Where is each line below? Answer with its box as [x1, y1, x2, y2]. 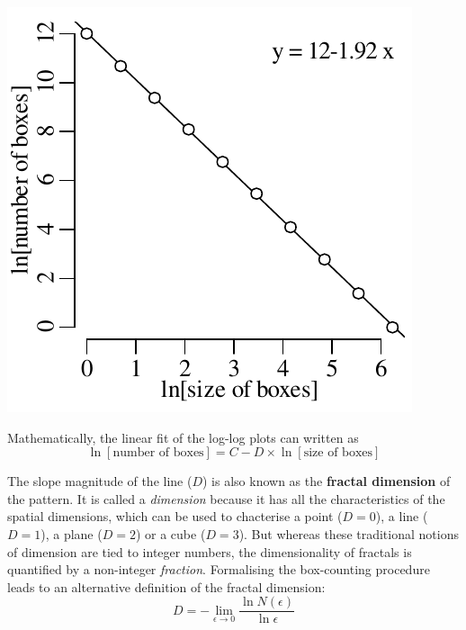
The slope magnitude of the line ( [7, 472, 193, 490]
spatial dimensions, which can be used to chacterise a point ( [7, 507, 343, 526]
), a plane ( [40, 524, 103, 543]
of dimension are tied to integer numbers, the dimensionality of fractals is [7, 542, 412, 561]
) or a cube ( [135, 524, 206, 543]
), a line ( [375, 507, 428, 526]
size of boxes [303, 446, 373, 460]
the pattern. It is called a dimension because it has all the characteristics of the [7, 489, 445, 508]
